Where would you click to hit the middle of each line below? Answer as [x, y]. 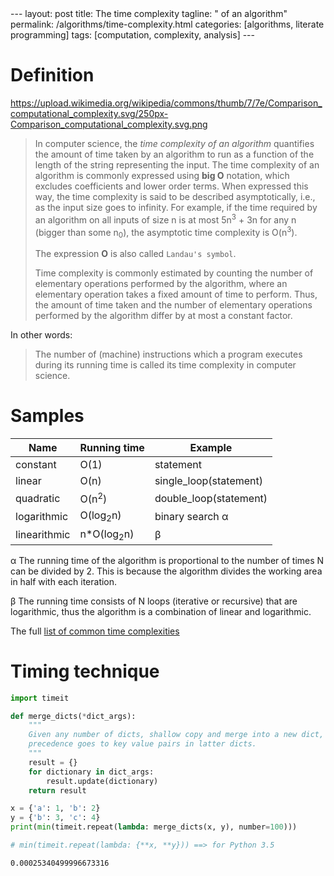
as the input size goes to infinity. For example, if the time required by [176, 207]
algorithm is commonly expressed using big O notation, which [162, 175]
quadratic [38, 498]
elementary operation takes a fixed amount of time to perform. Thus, [176, 294]
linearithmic [43, 535]
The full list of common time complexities [95, 631]
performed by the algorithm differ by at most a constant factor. [163, 316]
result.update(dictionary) [102, 781]
